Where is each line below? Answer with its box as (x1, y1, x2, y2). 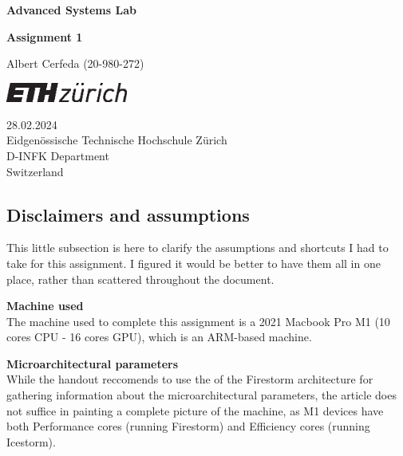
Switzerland (6, 163, 64, 179)
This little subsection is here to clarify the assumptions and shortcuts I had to (6, 239, 389, 256)
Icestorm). (6, 433, 56, 450)
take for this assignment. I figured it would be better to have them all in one (6, 254, 381, 271)
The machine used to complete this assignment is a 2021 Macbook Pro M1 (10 (6, 313, 390, 329)
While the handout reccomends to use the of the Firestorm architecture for (6, 371, 373, 387)
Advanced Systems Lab (6, 2, 136, 18)
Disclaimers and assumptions (6, 202, 250, 226)
